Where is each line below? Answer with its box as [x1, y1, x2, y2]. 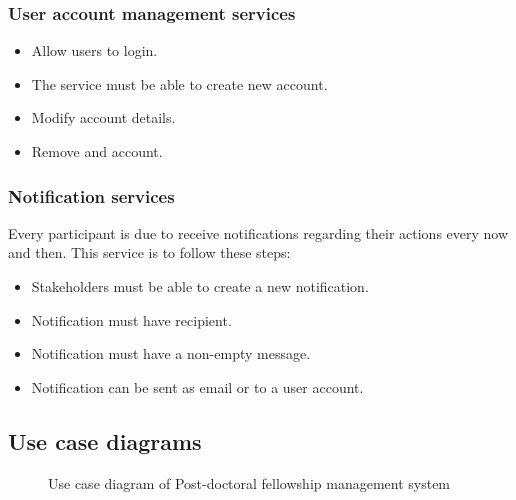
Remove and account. [31, 141, 163, 161]
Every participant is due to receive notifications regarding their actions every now [8, 222, 509, 243]
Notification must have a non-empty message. [31, 343, 311, 364]
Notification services [8, 183, 175, 208]
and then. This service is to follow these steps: [8, 242, 291, 263]
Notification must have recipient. [31, 309, 232, 330]
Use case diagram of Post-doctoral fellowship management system [48, 472, 451, 493]
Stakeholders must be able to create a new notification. [31, 276, 369, 296]
